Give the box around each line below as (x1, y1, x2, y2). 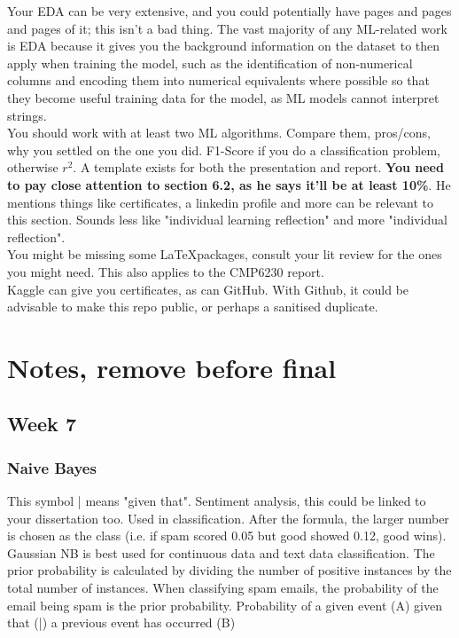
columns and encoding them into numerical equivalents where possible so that (7, 71, 430, 90)
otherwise (7, 158, 58, 177)
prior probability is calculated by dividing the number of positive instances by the (7, 561, 452, 579)
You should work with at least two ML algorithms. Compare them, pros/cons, (7, 123, 431, 142)
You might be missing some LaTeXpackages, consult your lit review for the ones (7, 245, 442, 264)
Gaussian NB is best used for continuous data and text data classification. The (7, 543, 435, 562)
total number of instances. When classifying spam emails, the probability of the (7, 579, 439, 597)
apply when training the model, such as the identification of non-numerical (7, 53, 413, 72)
